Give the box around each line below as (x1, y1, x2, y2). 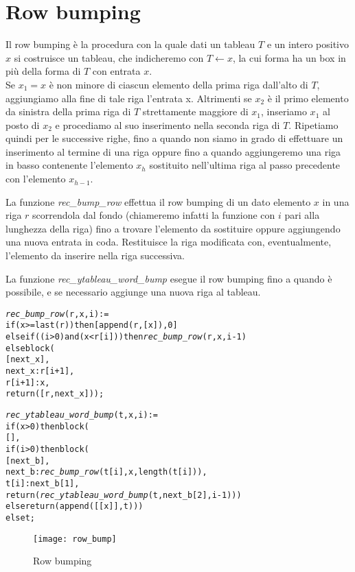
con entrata (92, 64, 141, 78)
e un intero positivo (266, 37, 350, 51)
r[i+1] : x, (5, 377, 50, 388)
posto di (5, 117, 40, 132)
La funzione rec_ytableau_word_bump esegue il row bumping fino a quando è (5, 271, 332, 285)
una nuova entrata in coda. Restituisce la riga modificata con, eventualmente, (5, 235, 332, 249)
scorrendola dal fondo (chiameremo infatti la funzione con (32, 208, 275, 222)
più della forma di (5, 64, 81, 78)
